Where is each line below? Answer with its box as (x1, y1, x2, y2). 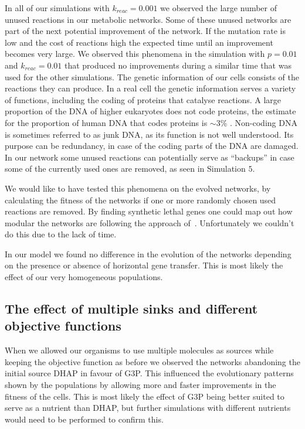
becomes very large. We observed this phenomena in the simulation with (5, 47, 265, 60)
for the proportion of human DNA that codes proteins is (5, 116, 208, 128)
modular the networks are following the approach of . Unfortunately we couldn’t (5, 216, 294, 229)
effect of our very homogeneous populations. (5, 271, 163, 283)
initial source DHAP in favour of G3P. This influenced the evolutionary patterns (5, 367, 294, 379)
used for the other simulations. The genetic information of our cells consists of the (5, 70, 299, 83)
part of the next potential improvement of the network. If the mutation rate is (5, 25, 286, 37)
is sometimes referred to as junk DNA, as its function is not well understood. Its (5, 128, 294, 140)
